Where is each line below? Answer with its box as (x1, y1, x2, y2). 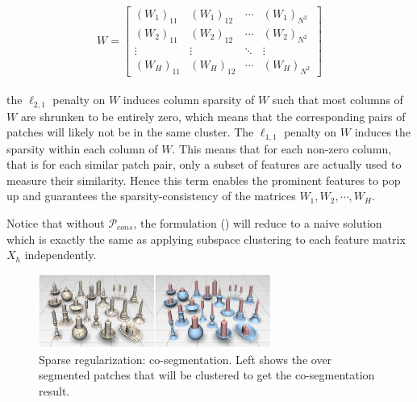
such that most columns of (272, 91, 403, 108)
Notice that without (6, 215, 105, 231)
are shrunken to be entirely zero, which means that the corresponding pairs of (20, 107, 406, 124)
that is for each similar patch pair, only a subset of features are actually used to (6, 156, 402, 173)
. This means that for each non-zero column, (172, 140, 392, 157)
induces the (354, 124, 411, 140)
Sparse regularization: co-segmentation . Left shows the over (39, 350, 332, 367)
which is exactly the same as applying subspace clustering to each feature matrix (6, 230, 406, 247)
